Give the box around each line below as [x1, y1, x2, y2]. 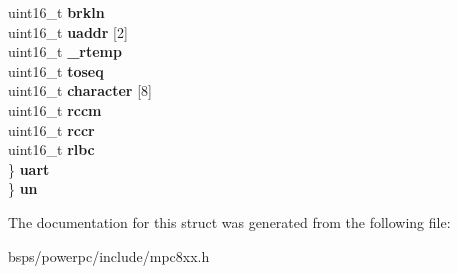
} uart [8, 158, 50, 179]
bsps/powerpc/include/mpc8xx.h [8, 245, 210, 266]
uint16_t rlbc [8, 139, 95, 160]
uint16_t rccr [8, 119, 95, 140]
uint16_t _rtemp [8, 41, 122, 62]
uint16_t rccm [8, 99, 102, 120]
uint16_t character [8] [8, 80, 152, 101]
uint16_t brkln [8, 2, 105, 22]
